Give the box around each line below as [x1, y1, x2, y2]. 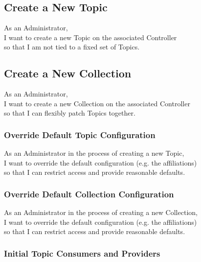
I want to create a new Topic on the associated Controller [4, 32, 177, 42]
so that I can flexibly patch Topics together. [4, 108, 135, 118]
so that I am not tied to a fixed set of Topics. [4, 42, 140, 52]
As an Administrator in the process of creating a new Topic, [4, 148, 184, 158]
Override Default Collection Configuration [4, 188, 174, 200]
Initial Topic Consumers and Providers [4, 247, 160, 259]
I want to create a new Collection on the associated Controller [4, 98, 190, 108]
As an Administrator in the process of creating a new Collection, [4, 207, 198, 217]
